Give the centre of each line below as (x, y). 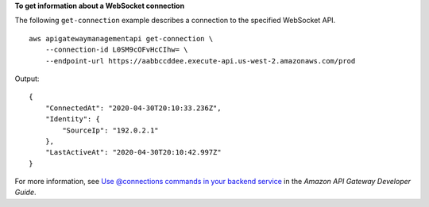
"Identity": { (73, 119)
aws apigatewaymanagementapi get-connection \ (121, 38)
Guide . (25, 192)
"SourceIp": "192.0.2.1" (110, 130)
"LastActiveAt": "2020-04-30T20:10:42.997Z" (133, 152)
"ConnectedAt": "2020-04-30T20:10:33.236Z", (133, 108)
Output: (27, 79)
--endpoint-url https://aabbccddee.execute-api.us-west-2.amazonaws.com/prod (200, 61)
